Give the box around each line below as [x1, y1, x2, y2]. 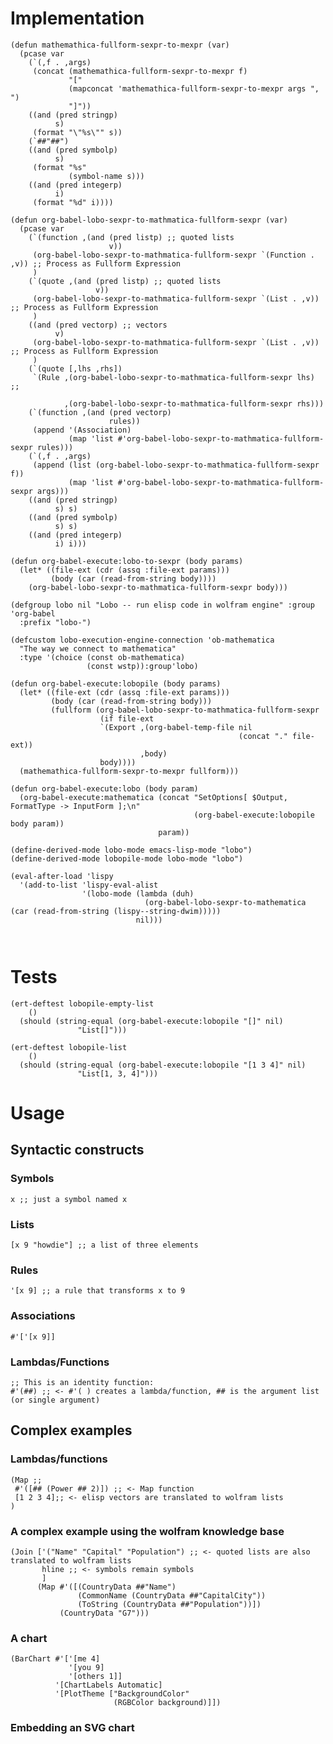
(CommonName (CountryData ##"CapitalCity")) [77, 1590, 267, 1601]
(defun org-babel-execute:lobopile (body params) [10, 678, 222, 689]
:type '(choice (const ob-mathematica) [19, 652, 186, 662]
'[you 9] [68, 1663, 105, 1673]
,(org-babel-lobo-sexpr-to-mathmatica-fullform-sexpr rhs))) [63, 398, 325, 409]
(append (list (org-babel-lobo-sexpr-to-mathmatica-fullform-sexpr [32, 460, 320, 470]
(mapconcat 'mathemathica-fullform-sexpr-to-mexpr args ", [68, 83, 320, 94]
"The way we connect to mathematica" [19, 643, 177, 654]
